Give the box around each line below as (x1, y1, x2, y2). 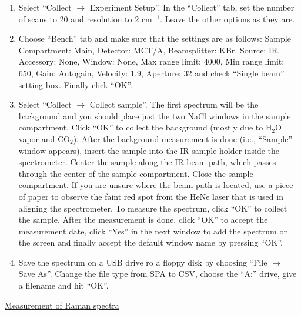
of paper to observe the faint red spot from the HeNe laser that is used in (18, 190, 283, 202)
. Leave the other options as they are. (160, 12, 295, 25)
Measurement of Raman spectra (5, 299, 119, 311)
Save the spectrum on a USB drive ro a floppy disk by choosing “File (18, 256, 267, 268)
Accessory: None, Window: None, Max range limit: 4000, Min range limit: (18, 55, 285, 68)
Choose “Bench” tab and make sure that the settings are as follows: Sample (18, 32, 291, 45)
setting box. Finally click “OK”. (18, 78, 132, 91)
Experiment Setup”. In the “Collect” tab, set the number (89, 1, 295, 13)
